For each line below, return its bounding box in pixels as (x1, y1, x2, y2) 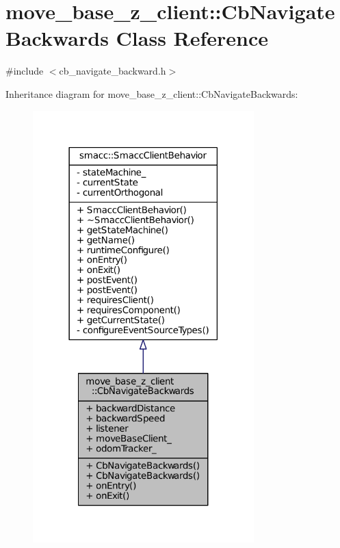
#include (5, 64, 44, 78)
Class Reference (116, 24, 269, 52)
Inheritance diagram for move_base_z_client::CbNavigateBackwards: (5, 86, 298, 101)
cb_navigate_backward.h (59, 64, 166, 78)
